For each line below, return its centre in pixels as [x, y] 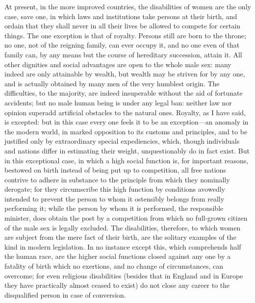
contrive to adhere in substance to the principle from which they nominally [117, 179]
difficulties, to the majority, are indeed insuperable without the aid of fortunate [124, 93]
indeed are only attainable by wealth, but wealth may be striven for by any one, [125, 74]
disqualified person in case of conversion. [65, 294]
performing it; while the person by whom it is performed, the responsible [114, 208]
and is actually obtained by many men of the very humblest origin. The [112, 83]
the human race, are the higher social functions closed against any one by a [118, 256]
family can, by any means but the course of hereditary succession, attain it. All [123, 54]
